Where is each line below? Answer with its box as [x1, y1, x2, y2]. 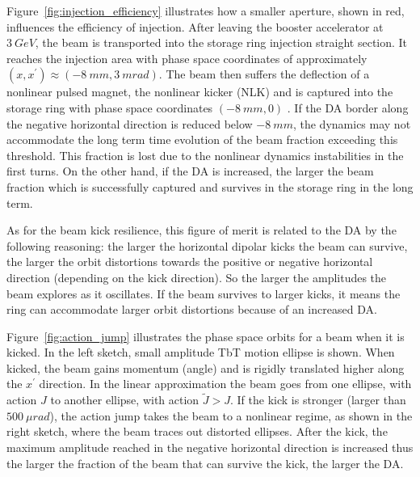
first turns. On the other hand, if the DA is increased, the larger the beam [6, 163, 374, 179]
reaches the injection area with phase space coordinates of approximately [6, 49, 367, 66]
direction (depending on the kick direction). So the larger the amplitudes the [6, 268, 387, 285]
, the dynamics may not [292, 115, 411, 132]
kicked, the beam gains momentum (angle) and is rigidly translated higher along [6, 359, 405, 376]
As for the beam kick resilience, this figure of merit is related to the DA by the [6, 222, 397, 238]
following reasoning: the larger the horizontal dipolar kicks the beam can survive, [6, 237, 408, 254]
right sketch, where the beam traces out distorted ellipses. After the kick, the [6, 423, 388, 440]
